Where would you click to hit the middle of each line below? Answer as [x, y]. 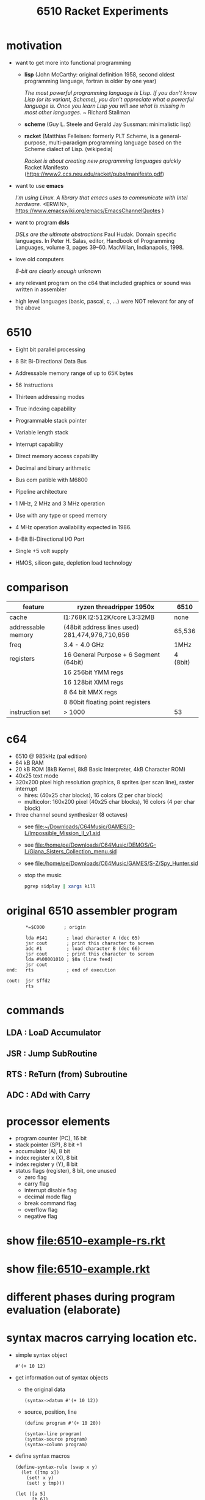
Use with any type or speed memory [61, 515]
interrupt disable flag [51, 1190]
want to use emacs [39, 185]
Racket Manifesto [46, 167]
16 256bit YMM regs [93, 672]
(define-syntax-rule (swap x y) [56, 1467]
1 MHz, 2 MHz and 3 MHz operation [60, 503]
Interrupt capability [39, 444]
